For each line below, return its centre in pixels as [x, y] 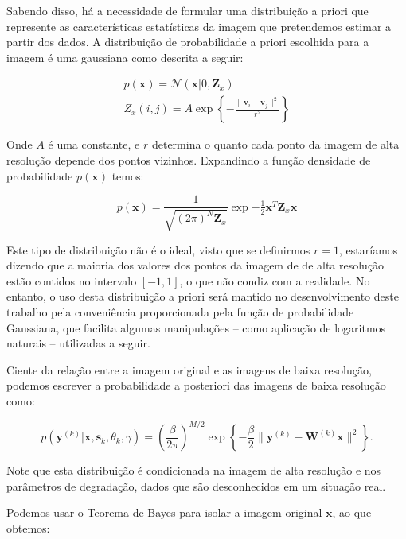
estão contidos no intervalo [72, 280]
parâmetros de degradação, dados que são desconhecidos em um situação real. [196, 485]
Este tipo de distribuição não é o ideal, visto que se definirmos [158, 249]
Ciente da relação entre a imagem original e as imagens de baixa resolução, [189, 369]
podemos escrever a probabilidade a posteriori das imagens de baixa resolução [196, 385]
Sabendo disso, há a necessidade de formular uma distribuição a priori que [187, 10]
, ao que [352, 512]
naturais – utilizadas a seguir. [78, 343]
